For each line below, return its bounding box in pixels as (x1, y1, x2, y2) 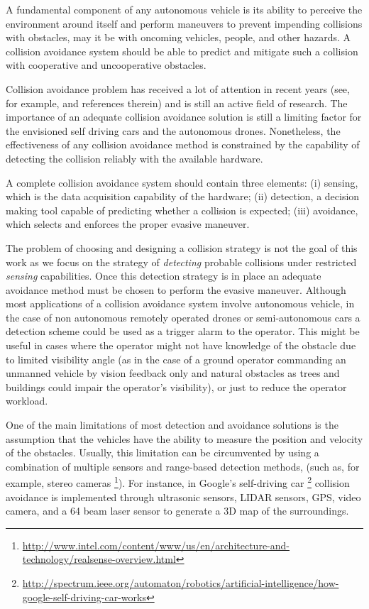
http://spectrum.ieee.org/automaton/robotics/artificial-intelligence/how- (22, 576, 339, 591)
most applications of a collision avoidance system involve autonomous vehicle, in (6, 296, 355, 311)
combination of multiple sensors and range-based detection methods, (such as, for (6, 459, 360, 473)
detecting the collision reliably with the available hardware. (6, 150, 263, 165)
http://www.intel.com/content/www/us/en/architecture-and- (22, 537, 290, 552)
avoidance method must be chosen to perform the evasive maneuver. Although (6, 282, 346, 297)
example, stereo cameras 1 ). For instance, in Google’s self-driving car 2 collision (6, 473, 350, 490)
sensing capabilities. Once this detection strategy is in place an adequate (6, 268, 321, 283)
